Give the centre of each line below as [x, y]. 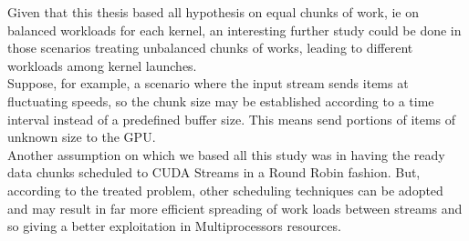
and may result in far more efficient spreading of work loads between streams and [235, 208]
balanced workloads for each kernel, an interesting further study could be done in [234, 30]
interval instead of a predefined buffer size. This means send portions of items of [232, 119]
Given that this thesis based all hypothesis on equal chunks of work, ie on [214, 12]
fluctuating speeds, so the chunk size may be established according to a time [221, 100]
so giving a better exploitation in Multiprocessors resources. [174, 226]
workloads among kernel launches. [102, 65]
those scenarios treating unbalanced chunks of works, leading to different [210, 48]
